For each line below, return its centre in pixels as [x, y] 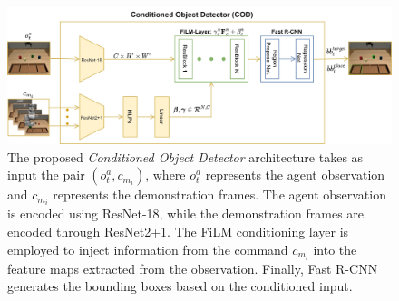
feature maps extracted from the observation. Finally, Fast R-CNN [193, 268]
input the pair [46, 175]
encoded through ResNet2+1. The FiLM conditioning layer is [178, 231]
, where [165, 175]
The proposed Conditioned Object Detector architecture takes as [185, 156]
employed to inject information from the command [148, 249]
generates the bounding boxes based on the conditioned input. [180, 286]
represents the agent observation [295, 175]
